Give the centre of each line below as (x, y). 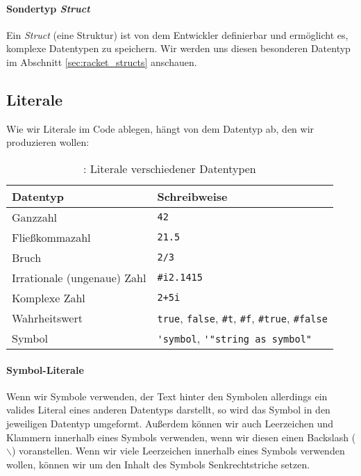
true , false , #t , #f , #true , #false (242, 318)
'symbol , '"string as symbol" (235, 338)
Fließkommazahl (51, 237)
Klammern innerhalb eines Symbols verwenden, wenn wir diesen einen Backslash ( (181, 437)
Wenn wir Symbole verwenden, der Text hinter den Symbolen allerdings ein (167, 396)
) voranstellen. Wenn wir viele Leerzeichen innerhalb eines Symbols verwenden (178, 451)
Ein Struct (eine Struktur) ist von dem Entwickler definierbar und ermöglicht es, (177, 34)
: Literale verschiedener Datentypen (170, 168)
